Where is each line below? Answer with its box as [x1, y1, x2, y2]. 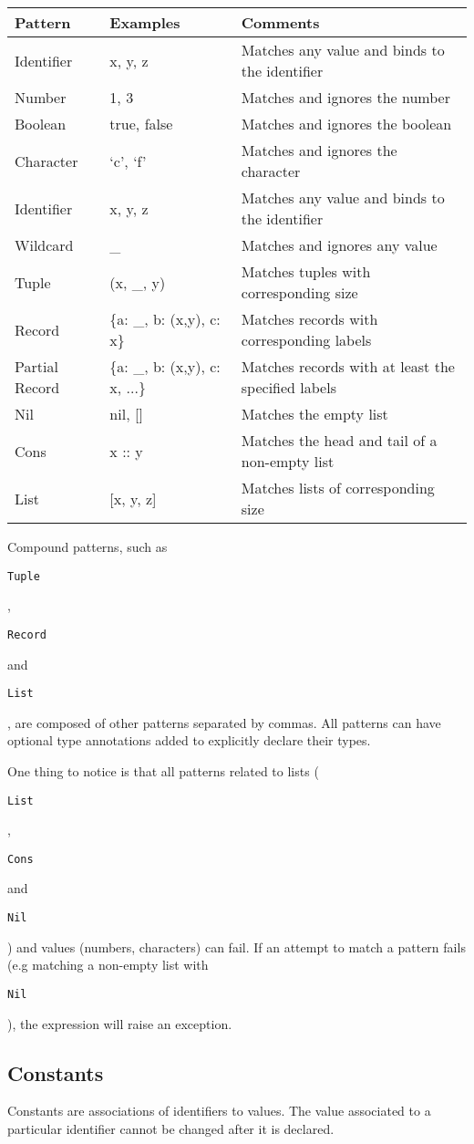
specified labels [241, 377, 336, 398]
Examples [109, 12, 180, 33]
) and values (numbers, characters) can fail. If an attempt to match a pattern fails [7, 937, 466, 956]
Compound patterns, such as [7, 537, 168, 556]
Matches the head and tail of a [241, 430, 438, 451]
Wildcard [15, 234, 74, 255]
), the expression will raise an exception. [7, 1014, 232, 1033]
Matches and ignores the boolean [241, 113, 452, 134]
